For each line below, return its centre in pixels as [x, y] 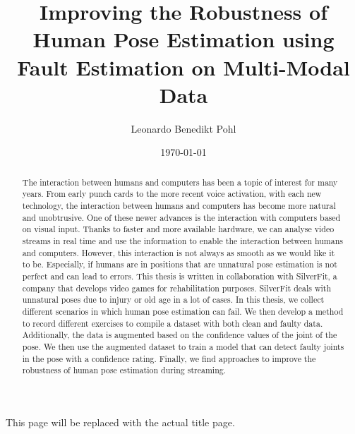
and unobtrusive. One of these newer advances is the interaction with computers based [181, 217]
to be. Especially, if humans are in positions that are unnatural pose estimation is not [180, 264]
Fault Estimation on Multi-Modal [183, 67]
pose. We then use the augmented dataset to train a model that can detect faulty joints [183, 346]
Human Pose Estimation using [183, 39]
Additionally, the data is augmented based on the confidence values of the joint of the [180, 335]
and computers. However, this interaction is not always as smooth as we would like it [179, 252]
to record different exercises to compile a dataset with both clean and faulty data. [173, 323]
